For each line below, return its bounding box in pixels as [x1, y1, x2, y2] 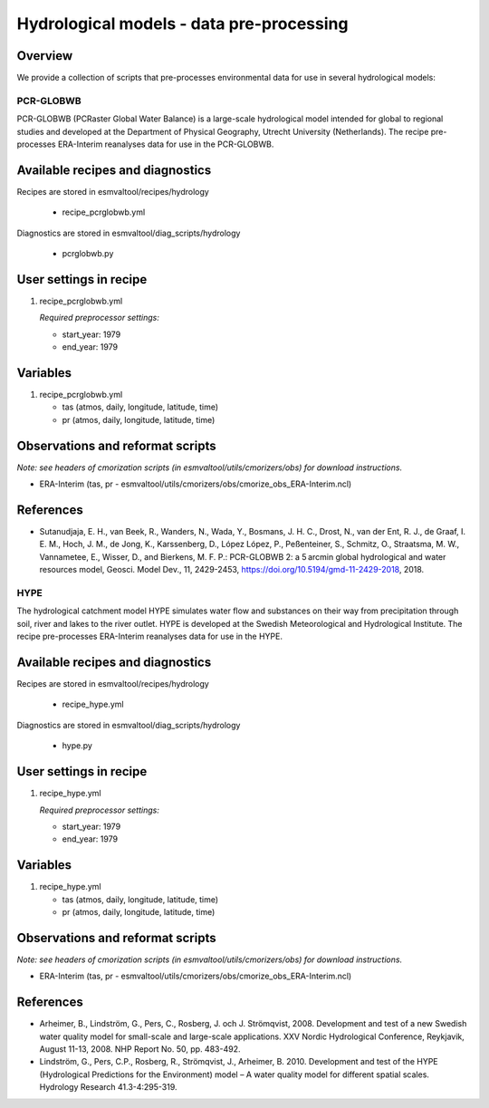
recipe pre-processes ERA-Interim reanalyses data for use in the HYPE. [16, 631, 283, 642]
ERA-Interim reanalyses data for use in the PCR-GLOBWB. [57, 139, 274, 149]
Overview [16, 48, 73, 63]
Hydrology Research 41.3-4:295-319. [39, 1082, 177, 1093]
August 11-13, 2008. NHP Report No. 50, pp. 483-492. [39, 1043, 241, 1055]
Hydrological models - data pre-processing [16, 14, 349, 34]
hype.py [62, 740, 92, 751]
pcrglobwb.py [62, 248, 114, 259]
